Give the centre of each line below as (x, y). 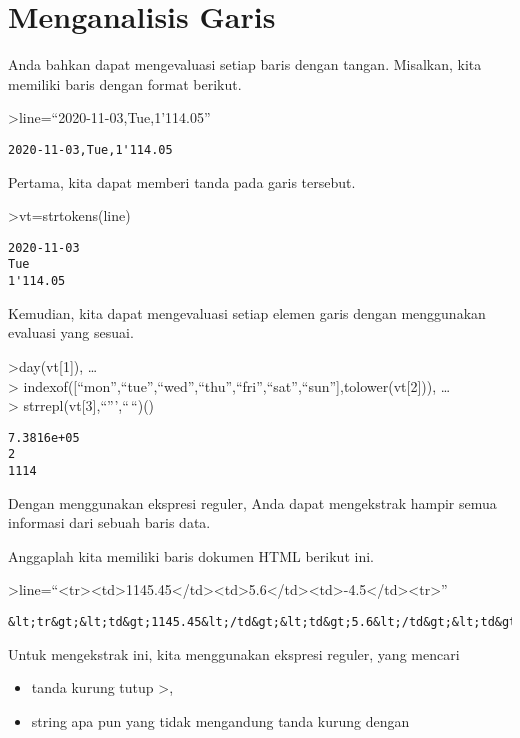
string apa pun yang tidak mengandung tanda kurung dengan (220, 720)
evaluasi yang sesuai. (71, 332)
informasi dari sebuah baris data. (109, 522)
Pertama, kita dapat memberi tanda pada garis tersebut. (182, 181)
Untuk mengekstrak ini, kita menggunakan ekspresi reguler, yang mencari (234, 653)
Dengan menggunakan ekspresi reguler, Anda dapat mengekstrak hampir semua (252, 502)
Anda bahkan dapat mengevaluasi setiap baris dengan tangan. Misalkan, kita (245, 64)
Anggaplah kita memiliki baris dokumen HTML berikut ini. (191, 555)
